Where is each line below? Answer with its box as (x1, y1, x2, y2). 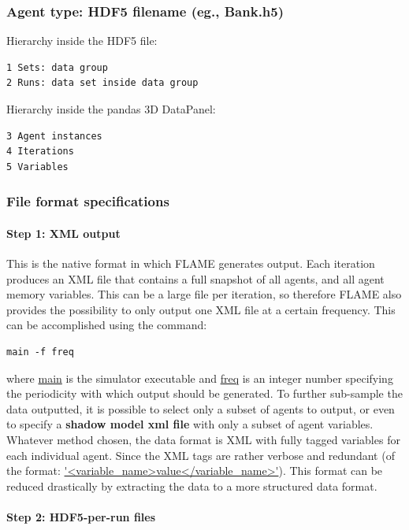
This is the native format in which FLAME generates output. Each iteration (6, 255, 375, 272)
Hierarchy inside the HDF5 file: (6, 32, 158, 49)
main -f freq (6, 346, 74, 358)
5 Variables (6, 161, 69, 172)
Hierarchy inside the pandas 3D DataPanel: (6, 101, 216, 117)
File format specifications (6, 191, 169, 211)
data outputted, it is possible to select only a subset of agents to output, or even (6, 400, 395, 417)
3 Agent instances (6, 130, 102, 142)
